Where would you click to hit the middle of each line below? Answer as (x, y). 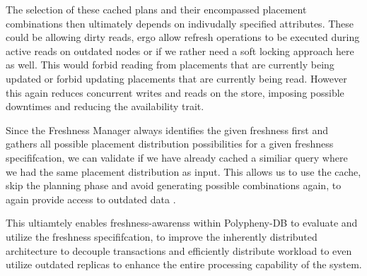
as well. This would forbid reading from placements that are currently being (170, 65)
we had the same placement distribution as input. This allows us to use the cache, (183, 171)
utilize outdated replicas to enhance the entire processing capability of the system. (184, 264)
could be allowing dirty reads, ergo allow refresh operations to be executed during (183, 37)
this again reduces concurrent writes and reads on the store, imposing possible (175, 92)
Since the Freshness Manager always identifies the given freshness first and (167, 130)
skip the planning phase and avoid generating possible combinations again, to (174, 185)
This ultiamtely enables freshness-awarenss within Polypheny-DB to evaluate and (182, 223)
